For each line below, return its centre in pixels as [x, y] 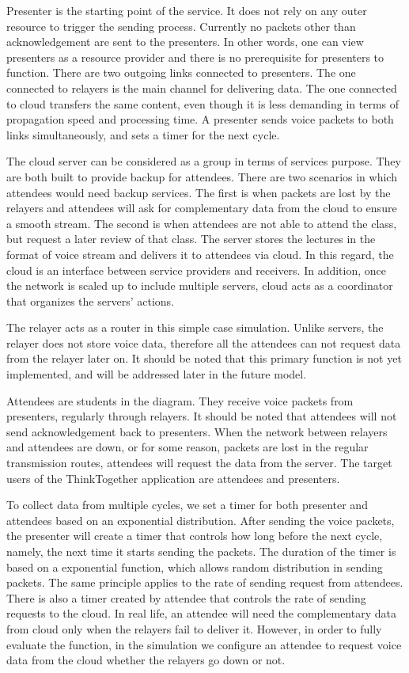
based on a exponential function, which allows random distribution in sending [195, 567]
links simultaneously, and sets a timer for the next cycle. [143, 134]
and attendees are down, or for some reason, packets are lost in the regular [187, 447]
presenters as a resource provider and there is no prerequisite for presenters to [195, 57]
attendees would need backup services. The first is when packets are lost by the [199, 192]
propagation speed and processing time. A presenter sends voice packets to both [200, 119]
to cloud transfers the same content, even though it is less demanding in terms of [203, 103]
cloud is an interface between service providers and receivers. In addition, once [197, 270]
